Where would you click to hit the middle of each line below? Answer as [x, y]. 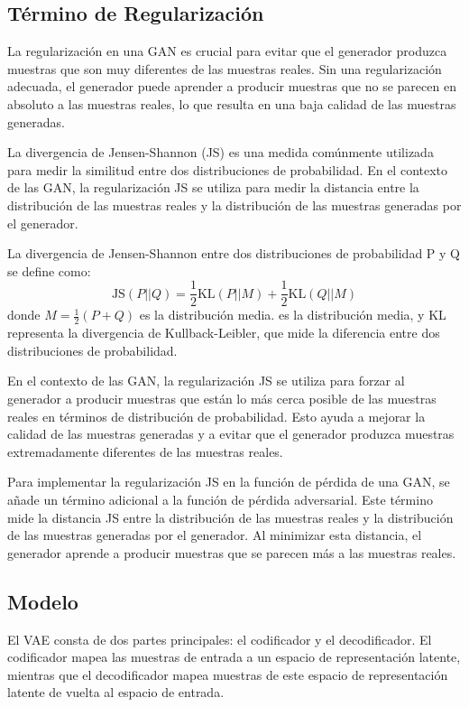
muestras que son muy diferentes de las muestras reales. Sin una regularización [225, 68]
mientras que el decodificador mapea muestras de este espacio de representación [228, 674]
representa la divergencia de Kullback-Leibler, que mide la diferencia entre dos [224, 333]
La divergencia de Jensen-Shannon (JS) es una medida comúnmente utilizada [221, 152]
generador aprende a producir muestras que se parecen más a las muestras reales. [232, 552]
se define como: [49, 270]
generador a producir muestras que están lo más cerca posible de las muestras [222, 398]
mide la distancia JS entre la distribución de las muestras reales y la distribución [230, 517]
